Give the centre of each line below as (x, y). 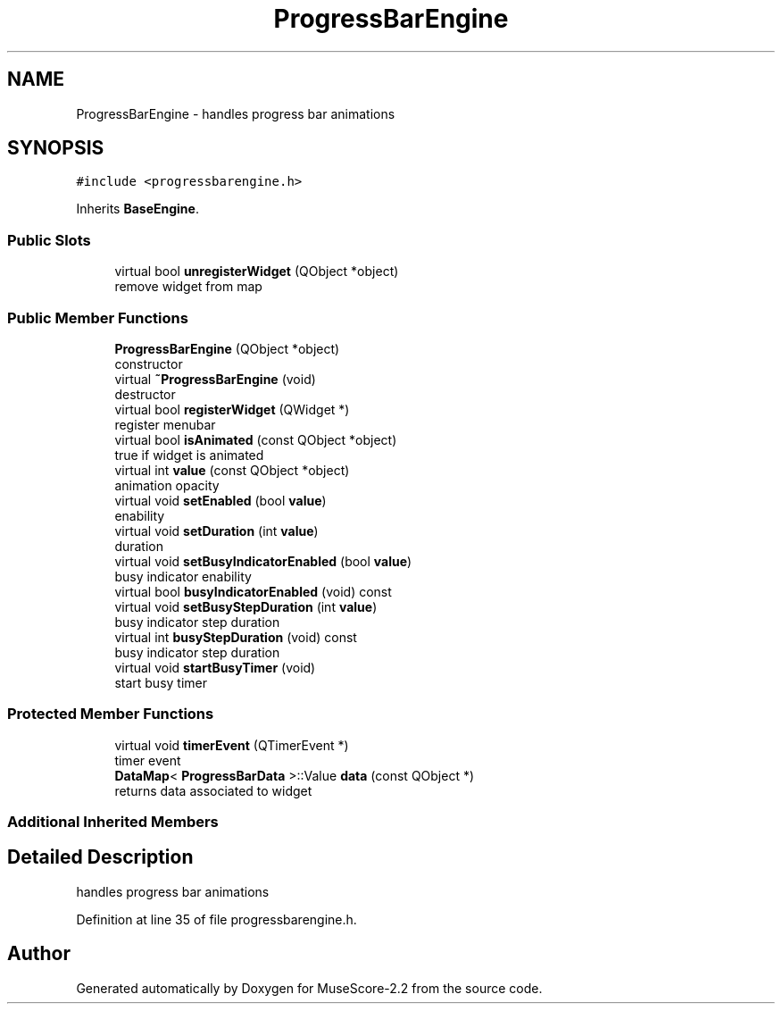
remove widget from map (188, 287)
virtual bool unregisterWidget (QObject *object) (257, 272)
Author (39, 954)
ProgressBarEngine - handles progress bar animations (236, 113)
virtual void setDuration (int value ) (216, 531)
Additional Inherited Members (113, 822)
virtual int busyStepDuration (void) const (236, 637)
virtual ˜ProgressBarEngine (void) (215, 379)
